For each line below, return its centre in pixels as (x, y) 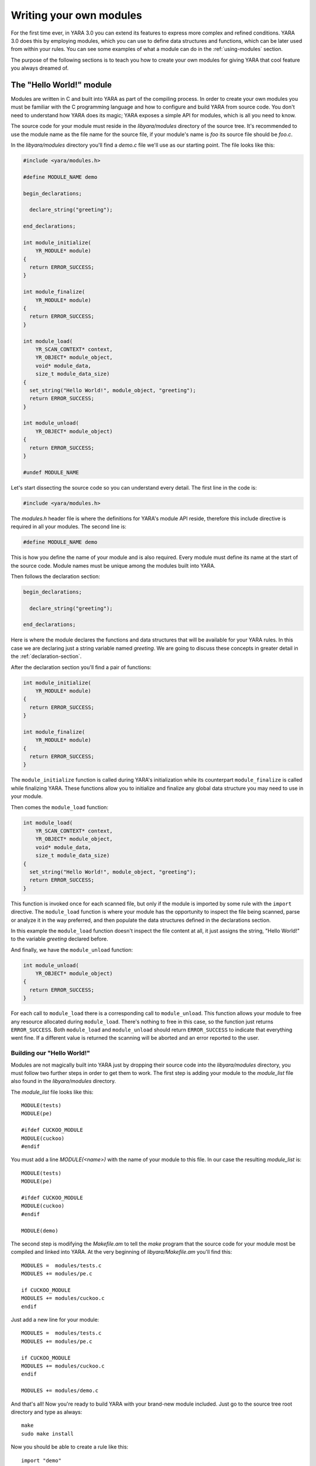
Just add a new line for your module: (55, 1320)
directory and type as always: (47, 1412)
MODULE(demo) (40, 1231)
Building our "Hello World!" (50, 1053)
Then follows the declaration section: (56, 576)
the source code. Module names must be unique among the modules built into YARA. (113, 565)
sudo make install (48, 1433)
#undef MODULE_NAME (51, 472)
